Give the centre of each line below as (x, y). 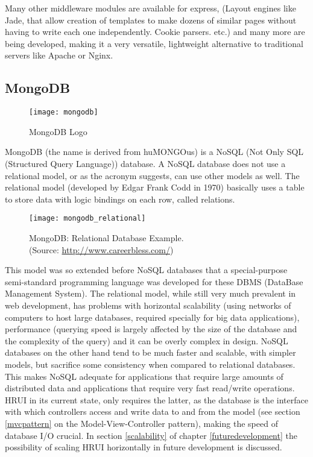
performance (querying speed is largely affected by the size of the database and (151, 329)
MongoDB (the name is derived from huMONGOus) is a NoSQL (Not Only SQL (154, 152)
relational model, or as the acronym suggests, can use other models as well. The (152, 175)
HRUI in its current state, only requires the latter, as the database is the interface (156, 399)
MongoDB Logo (58, 131)
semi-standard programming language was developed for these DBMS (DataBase (154, 281)
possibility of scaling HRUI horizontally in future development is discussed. (144, 447)
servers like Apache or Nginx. (59, 55)
